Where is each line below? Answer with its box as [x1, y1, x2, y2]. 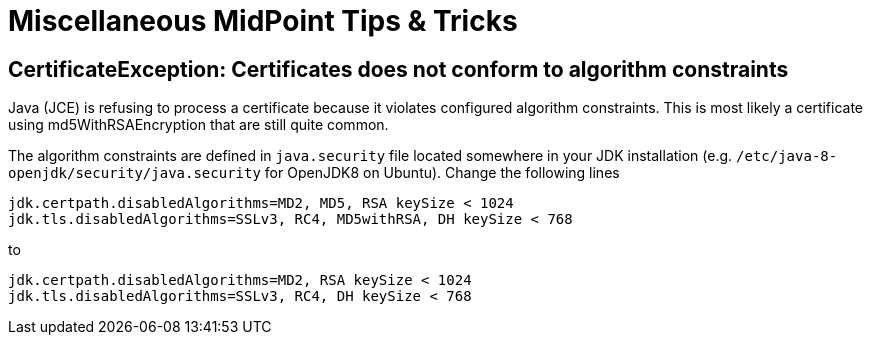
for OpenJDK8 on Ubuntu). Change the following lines [264, 164, 620, 182]
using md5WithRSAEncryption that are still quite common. [8, 116, 389, 134]
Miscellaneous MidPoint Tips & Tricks [8, 4, 518, 38]
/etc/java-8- [736, 148, 838, 165]
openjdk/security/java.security [8, 165, 261, 182]
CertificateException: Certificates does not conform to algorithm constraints [8, 56, 789, 82]
